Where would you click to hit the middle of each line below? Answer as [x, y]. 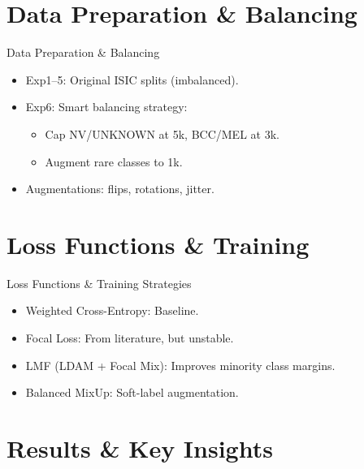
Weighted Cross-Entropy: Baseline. [112, 310]
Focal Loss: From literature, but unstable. [130, 338]
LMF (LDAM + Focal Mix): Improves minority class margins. [180, 365]
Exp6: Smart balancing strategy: [106, 107]
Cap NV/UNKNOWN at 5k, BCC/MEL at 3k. [162, 133]
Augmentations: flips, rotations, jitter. [120, 189]
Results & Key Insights [140, 447]
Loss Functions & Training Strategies [99, 283]
